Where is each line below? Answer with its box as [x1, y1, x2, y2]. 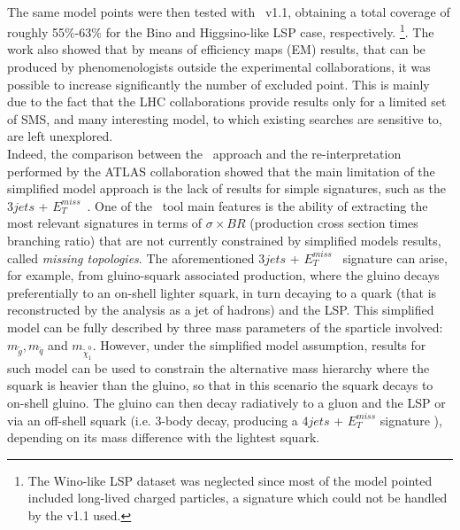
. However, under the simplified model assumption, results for [92, 335, 426, 354]
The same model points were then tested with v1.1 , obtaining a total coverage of [7, 2, 450, 20]
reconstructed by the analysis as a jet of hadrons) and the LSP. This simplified [7, 300, 434, 319]
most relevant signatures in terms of [7, 214, 203, 232]
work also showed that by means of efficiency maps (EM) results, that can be [7, 40, 425, 58]
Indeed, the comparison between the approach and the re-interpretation [7, 144, 402, 162]
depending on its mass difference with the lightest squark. [7, 428, 320, 447]
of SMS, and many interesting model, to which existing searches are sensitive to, [7, 109, 442, 128]
